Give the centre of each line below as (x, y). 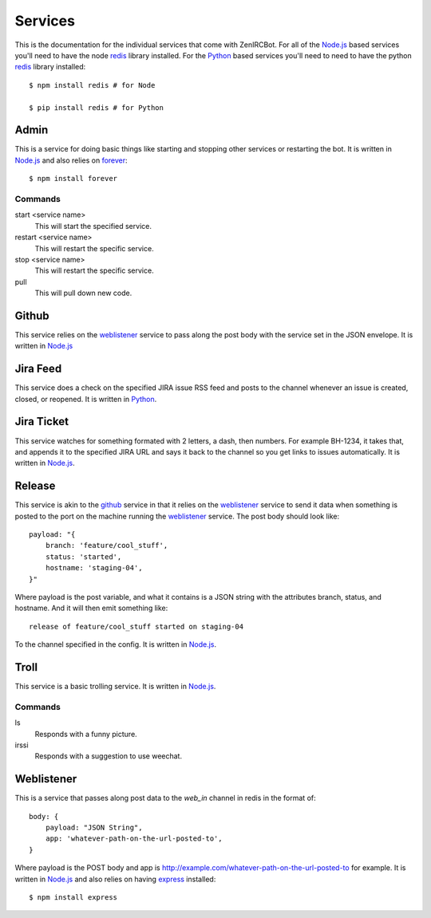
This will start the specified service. (93, 226)
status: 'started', (83, 557)
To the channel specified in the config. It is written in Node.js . (116, 644)
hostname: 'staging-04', (94, 568)
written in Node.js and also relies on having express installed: (115, 879)
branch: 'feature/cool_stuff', (107, 546)
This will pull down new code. (83, 293)
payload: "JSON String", (94, 828)
